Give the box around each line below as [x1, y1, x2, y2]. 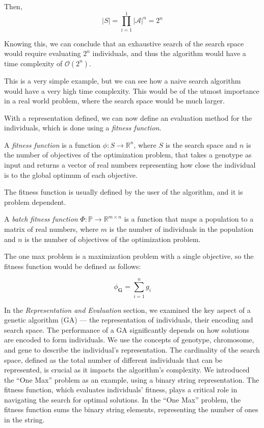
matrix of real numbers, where [4, 224, 98, 234]
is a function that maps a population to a [124, 213, 254, 224]
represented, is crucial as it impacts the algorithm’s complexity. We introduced [4, 364, 250, 375]
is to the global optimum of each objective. [4, 169, 138, 180]
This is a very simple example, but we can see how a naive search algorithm [4, 75, 241, 86]
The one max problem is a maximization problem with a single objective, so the [4, 251, 254, 261]
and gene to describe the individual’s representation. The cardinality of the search [4, 344, 260, 355]
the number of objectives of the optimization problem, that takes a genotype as [4, 149, 252, 160]
